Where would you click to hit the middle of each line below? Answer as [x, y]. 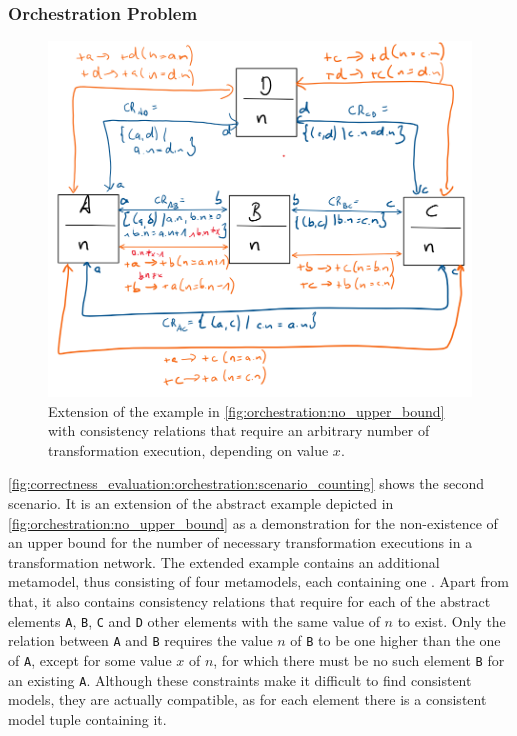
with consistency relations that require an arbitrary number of [239, 430]
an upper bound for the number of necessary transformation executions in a [240, 542]
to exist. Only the [451, 620]
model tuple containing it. [87, 718]
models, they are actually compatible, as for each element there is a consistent [247, 699]
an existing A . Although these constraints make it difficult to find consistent [240, 679]
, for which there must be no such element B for [359, 659]
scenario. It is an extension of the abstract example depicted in [201, 503]
